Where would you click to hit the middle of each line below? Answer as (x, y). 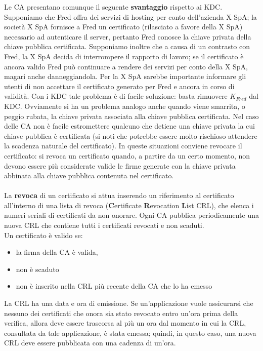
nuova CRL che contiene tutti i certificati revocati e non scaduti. (104, 225)
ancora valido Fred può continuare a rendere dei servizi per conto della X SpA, (126, 66)
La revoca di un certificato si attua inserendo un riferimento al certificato (119, 195)
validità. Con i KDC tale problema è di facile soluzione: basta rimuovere (116, 96)
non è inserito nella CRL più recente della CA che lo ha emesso (114, 286)
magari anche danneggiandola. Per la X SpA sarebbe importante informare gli (125, 76)
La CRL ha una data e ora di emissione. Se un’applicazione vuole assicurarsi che (129, 303)
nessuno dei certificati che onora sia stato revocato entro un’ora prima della (121, 313)
